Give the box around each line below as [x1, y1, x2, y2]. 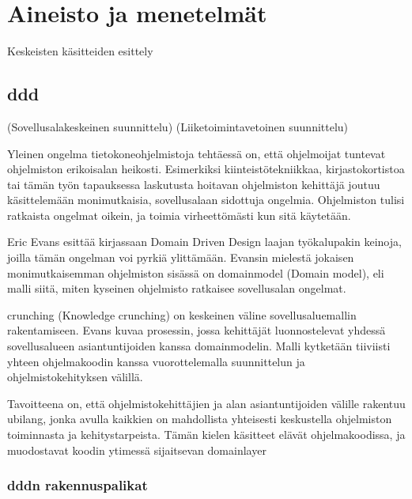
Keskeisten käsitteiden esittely [7, 43, 153, 59]
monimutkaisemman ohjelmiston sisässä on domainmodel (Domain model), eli [7, 264, 384, 281]
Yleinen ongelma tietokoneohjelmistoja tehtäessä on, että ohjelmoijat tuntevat [7, 145, 386, 161]
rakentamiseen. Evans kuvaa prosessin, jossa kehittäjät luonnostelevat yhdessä [7, 322, 386, 338]
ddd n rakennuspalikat [7, 475, 148, 495]
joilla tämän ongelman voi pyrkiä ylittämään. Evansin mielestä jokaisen [7, 249, 354, 266]
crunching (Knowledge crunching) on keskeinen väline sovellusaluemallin [7, 306, 357, 323]
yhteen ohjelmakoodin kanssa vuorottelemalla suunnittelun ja [7, 353, 305, 369]
